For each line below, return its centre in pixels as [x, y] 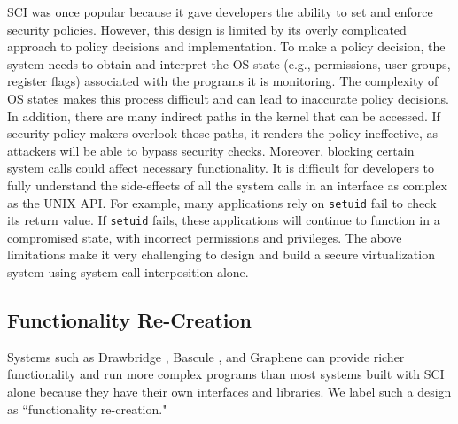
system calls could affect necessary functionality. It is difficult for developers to [221, 168]
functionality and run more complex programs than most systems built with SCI [226, 374]
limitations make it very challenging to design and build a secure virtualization [221, 254]
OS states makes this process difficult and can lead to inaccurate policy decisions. [228, 98]
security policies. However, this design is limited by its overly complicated [207, 29]
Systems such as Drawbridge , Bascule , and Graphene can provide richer [206, 356]
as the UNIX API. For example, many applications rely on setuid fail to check [222, 202]
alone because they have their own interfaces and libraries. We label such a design [229, 392]
